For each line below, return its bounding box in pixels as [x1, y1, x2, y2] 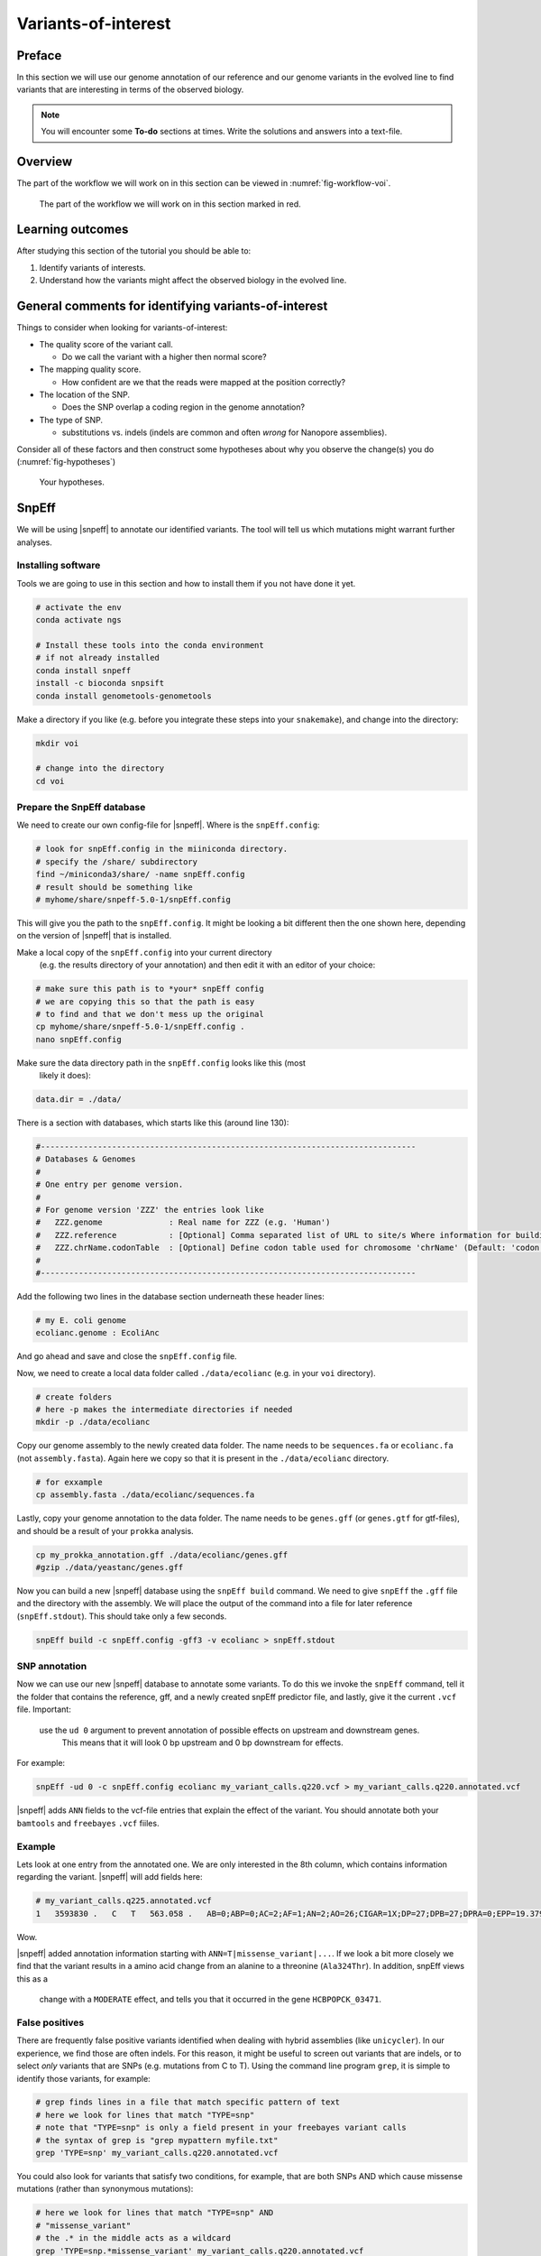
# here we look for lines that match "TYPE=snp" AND [35, 2207, 274, 2218]
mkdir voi [35, 738, 79, 748]
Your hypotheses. [39, 476, 105, 487]
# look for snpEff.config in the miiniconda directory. [35, 844, 289, 855]
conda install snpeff [35, 665, 132, 676]
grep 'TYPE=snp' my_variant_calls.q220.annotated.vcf [35, 2148, 279, 2159]
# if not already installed [35, 652, 160, 663]
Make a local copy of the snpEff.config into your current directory [16, 947, 272, 957]
